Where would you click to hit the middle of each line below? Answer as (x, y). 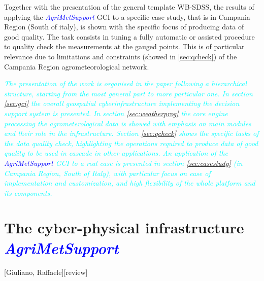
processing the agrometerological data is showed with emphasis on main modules (128, 123)
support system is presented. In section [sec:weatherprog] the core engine (116, 113)
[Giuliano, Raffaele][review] (46, 272)
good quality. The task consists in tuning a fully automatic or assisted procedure (129, 36)
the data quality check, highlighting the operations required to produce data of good (131, 143)
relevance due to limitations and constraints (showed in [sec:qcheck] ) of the (121, 56)
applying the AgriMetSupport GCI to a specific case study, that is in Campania (127, 16)
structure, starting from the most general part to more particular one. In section (128, 93)
